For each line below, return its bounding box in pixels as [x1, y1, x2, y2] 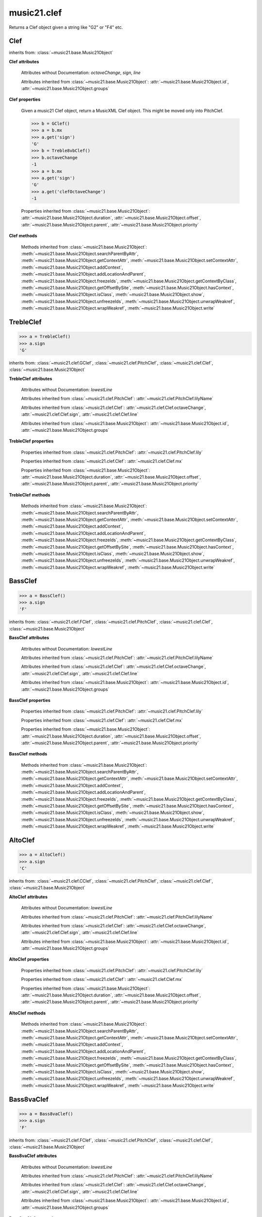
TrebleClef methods [9, 492, 50, 498]
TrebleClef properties [9, 438, 54, 444]
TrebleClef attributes [9, 375, 52, 382]
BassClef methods [9, 751, 48, 757]
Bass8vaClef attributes [9, 1153, 57, 1159]
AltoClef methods [9, 1010, 46, 1016]
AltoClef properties [9, 957, 49, 962]
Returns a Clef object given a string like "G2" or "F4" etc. [9, 24, 123, 30]
